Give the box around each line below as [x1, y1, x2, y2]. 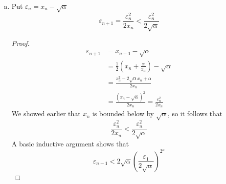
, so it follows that [167, 108, 223, 119]
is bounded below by [92, 108, 154, 119]
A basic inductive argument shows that [11, 138, 129, 148]
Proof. [11, 38, 30, 48]
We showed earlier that [11, 108, 81, 119]
